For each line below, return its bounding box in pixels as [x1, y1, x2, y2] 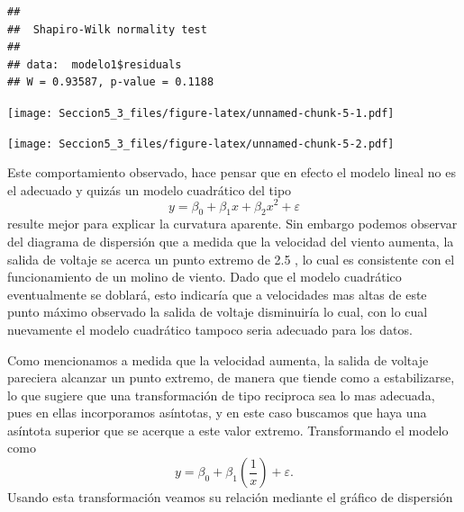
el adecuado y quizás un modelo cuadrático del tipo [7, 180, 292, 199]
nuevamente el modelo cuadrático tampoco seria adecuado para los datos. [7, 319, 413, 338]
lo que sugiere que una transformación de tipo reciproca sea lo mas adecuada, [7, 385, 435, 404]
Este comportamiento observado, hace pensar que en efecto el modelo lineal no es [7, 163, 456, 182]
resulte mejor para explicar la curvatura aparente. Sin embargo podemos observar [7, 214, 458, 233]
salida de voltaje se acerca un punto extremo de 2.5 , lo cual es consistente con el [7, 249, 455, 268]
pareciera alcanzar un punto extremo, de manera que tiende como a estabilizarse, [7, 368, 455, 387]
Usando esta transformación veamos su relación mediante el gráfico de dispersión [7, 488, 453, 507]
